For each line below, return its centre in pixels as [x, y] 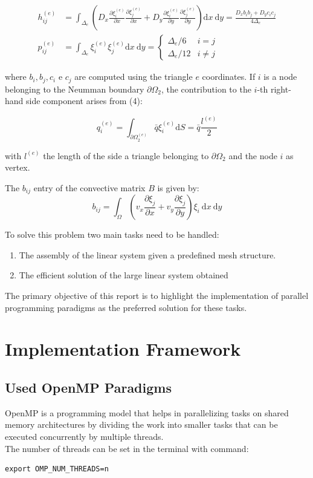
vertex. [18, 167]
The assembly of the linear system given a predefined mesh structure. [147, 254]
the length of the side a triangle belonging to [126, 155]
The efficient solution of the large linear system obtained [124, 275]
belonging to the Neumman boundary [75, 89]
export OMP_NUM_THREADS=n [57, 469]
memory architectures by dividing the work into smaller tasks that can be [141, 424]
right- [281, 89]
